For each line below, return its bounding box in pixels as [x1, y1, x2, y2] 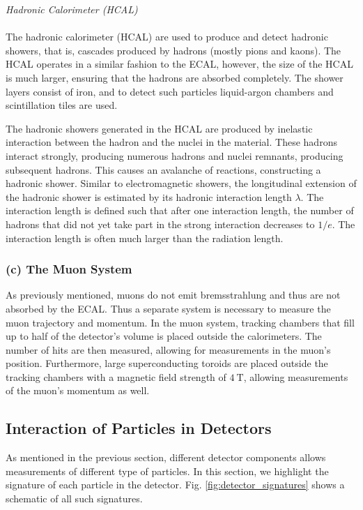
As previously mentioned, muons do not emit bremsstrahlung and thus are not [6, 287, 341, 302]
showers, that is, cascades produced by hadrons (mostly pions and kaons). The [6, 43, 341, 57]
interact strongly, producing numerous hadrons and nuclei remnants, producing [6, 148, 343, 163]
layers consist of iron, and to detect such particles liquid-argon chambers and [6, 84, 334, 98]
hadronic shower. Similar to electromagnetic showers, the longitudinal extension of [6, 176, 357, 190]
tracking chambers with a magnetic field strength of [6, 369, 226, 384]
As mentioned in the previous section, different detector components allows [6, 450, 326, 465]
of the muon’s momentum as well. [6, 383, 150, 398]
